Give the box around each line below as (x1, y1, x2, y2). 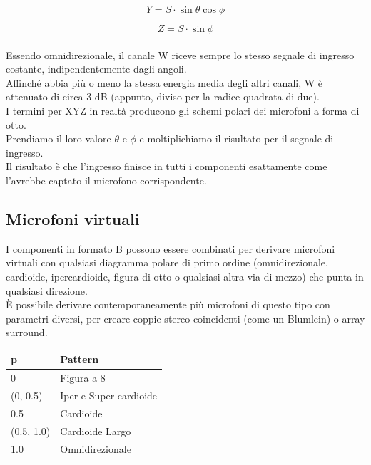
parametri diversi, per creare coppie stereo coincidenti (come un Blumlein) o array (6, 310, 365, 325)
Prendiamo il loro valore (6, 131, 111, 146)
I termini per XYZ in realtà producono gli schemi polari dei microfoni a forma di (6, 103, 360, 117)
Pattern (60, 352, 99, 367)
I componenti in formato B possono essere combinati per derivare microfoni (6, 241, 335, 256)
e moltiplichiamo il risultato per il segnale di (139, 131, 334, 146)
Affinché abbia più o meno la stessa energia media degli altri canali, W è (6, 75, 322, 90)
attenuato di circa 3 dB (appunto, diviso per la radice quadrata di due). (6, 89, 320, 104)
